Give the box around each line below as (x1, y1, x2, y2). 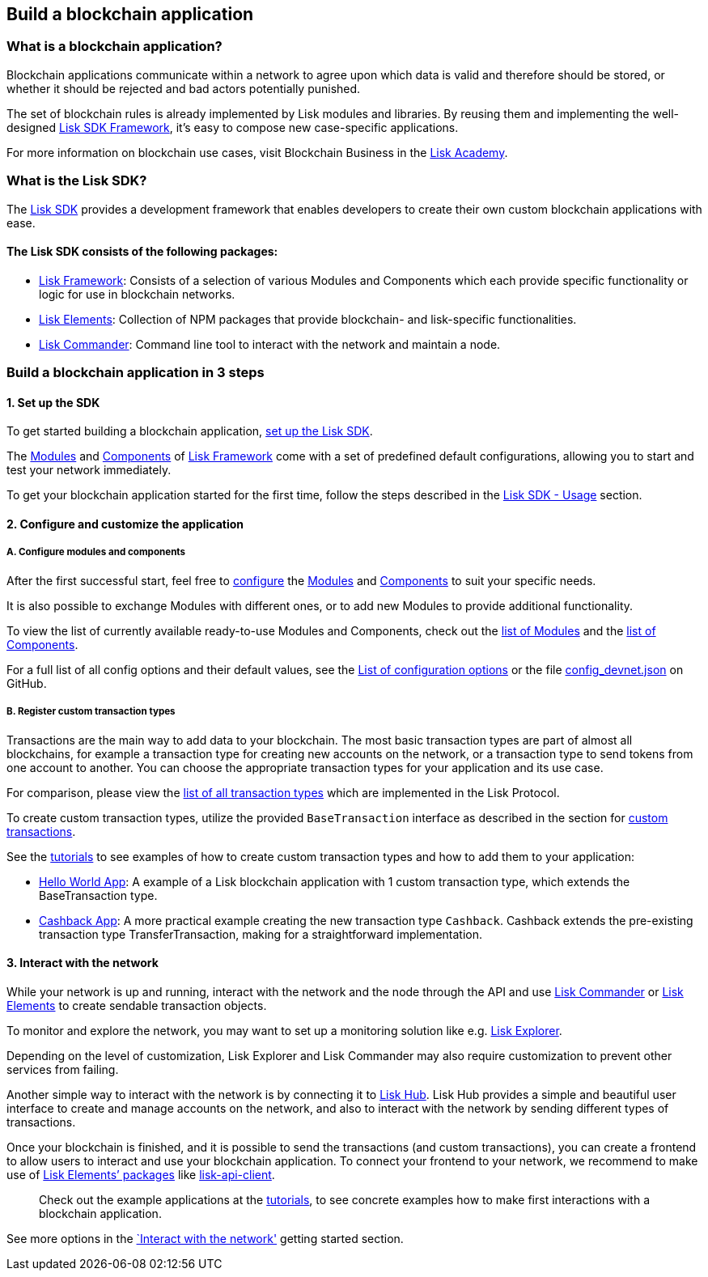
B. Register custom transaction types (6, 706, 176, 718)
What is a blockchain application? (6, 38, 223, 55)
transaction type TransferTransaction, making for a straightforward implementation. (39, 927, 482, 941)
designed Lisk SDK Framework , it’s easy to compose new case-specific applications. (6, 120, 459, 134)
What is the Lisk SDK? (6, 172, 147, 189)
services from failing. (6, 1062, 119, 1076)
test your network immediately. (6, 463, 172, 477)
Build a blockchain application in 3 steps (6, 364, 265, 381)
